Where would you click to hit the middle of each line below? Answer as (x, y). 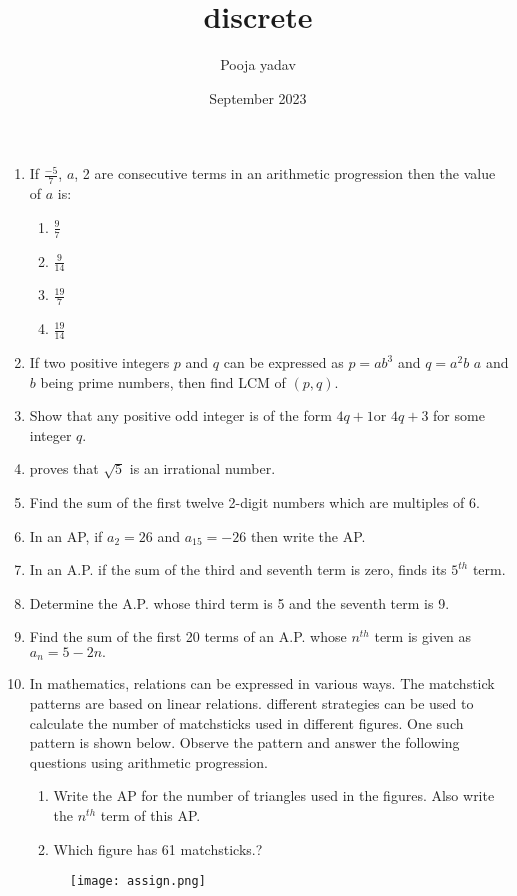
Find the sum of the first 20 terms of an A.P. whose (188, 636)
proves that (64, 468)
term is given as (423, 636)
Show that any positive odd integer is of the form (180, 415)
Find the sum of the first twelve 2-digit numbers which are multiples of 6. (254, 502)
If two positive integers (99, 362)
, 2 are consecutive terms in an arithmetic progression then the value (285, 173)
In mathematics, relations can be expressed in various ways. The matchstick (262, 683)
